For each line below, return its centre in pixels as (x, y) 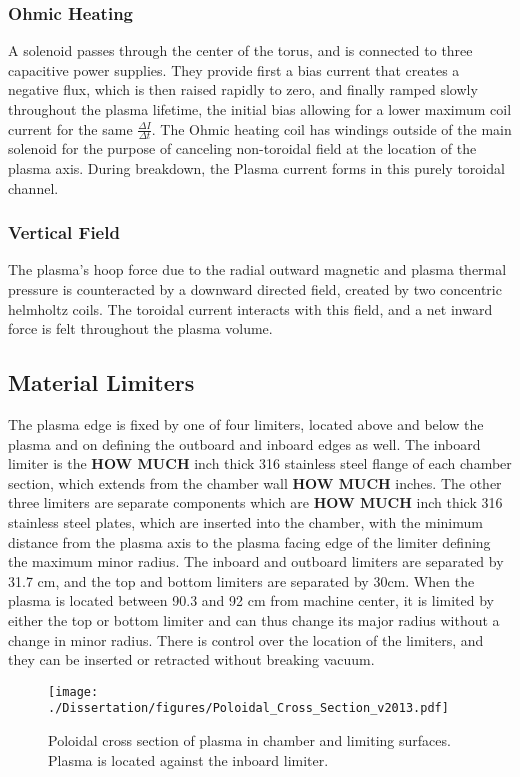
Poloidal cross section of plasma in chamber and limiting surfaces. (249, 740)
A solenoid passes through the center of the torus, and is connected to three (240, 50)
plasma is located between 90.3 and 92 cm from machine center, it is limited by (251, 600)
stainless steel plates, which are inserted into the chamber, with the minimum (245, 521)
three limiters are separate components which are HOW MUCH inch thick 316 (255, 502)
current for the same (70, 128)
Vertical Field (64, 232)
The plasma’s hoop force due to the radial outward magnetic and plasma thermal (257, 269)
